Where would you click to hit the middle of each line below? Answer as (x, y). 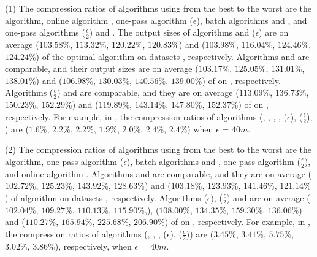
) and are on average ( (268, 197)
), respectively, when (93, 246)
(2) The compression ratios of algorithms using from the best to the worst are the (158, 149)
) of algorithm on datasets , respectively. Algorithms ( (106, 197)
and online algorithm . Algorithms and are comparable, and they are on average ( (158, 173)
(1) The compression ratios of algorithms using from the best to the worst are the (158, 8)
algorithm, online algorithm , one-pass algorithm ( (99, 20)
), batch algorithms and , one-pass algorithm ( (213, 161)
